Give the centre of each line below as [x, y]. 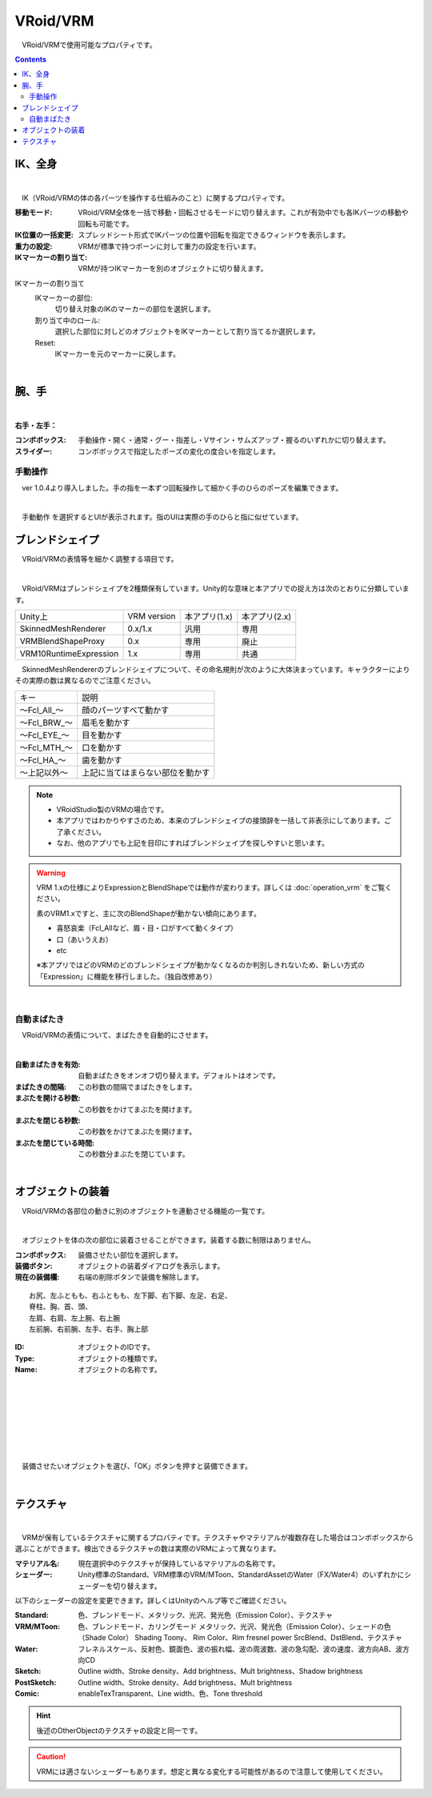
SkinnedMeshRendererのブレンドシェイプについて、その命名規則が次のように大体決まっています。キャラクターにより [216, 669]
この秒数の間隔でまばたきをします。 [137, 1087]
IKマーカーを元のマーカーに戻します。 [117, 354]
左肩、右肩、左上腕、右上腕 [74, 1318]
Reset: [45, 342]
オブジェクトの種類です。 [120, 1358]
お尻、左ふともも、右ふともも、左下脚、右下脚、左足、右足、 [130, 1295]
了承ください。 [81, 831]
